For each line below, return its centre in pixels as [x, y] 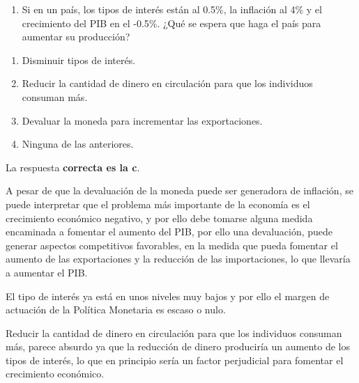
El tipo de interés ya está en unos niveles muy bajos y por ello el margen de [168, 296]
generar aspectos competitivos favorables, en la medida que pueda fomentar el [172, 245]
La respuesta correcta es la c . [73, 167]
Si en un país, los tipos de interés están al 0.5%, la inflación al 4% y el [172, 9]
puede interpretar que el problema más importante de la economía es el [158, 204]
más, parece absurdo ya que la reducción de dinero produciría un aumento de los [178, 346]
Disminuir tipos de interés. [79, 60]
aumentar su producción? [76, 37]
